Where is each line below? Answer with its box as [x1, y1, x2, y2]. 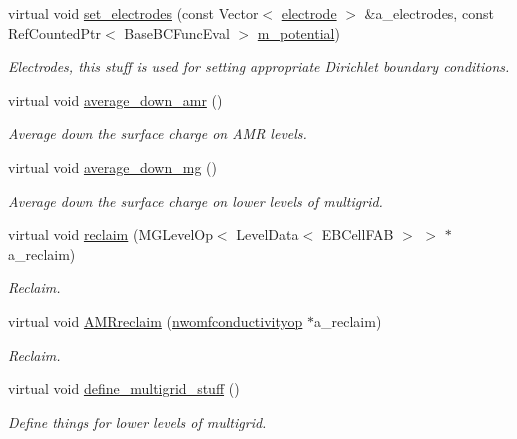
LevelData [236, 224, 299, 245]
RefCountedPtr [8, 22, 102, 43]
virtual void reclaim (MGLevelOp [8, 224, 213, 245]
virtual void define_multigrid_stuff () [8, 378, 240, 399]
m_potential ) [257, 22, 340, 43]
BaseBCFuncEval [124, 22, 230, 43]
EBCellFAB [321, 224, 394, 245]
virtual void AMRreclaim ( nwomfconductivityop [8, 310, 303, 331]
